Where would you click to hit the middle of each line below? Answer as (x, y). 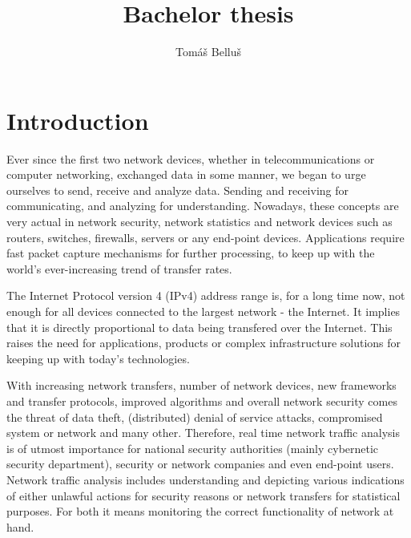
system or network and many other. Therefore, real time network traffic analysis (203, 433)
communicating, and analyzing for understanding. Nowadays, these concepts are (203, 206)
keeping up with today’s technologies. (98, 358)
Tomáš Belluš (208, 52)
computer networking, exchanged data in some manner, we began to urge (186, 174)
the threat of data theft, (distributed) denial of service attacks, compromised (195, 417)
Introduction (78, 120)
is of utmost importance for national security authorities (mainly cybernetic (193, 448)
